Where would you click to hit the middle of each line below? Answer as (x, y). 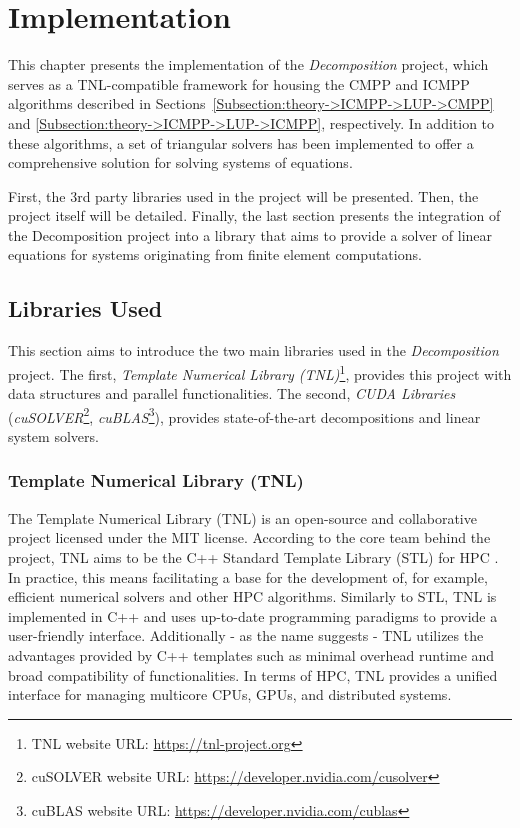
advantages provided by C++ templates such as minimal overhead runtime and (251, 654)
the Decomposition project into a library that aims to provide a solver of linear (250, 234)
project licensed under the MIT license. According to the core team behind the (249, 537)
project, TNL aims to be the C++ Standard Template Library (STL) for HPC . (253, 556)
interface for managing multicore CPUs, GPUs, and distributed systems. (230, 694)
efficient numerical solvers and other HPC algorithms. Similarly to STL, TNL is (252, 596)
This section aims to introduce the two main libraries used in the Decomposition (253, 350)
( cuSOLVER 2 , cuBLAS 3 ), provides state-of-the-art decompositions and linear (244, 415)
